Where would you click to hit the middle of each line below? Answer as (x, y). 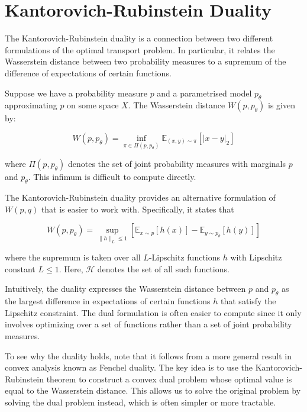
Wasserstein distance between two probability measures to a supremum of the (146, 61)
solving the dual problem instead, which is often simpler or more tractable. (140, 402)
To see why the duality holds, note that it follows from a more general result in (148, 355)
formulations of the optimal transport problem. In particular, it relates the (140, 49)
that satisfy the (248, 301)
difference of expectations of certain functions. (88, 73)
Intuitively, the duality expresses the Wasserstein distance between (125, 289)
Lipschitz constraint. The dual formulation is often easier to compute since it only (153, 312)
